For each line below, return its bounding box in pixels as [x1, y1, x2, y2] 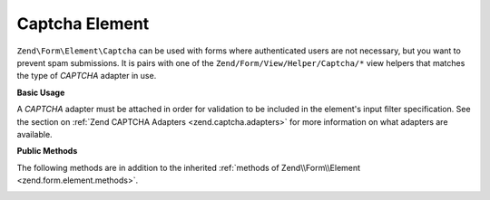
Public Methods [16, 146, 78, 157]
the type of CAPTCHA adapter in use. [16, 71, 157, 81]
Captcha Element [16, 14, 150, 33]
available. [16, 129, 54, 139]
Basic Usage [16, 87, 65, 98]
